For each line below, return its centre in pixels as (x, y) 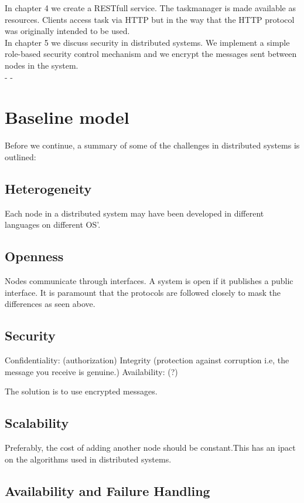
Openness (34, 256)
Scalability (37, 423)
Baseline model (67, 117)
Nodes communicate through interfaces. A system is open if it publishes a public (149, 281)
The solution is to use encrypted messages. (81, 391)
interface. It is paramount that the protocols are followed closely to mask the (143, 292)
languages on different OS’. (53, 225)
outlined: (21, 156)
